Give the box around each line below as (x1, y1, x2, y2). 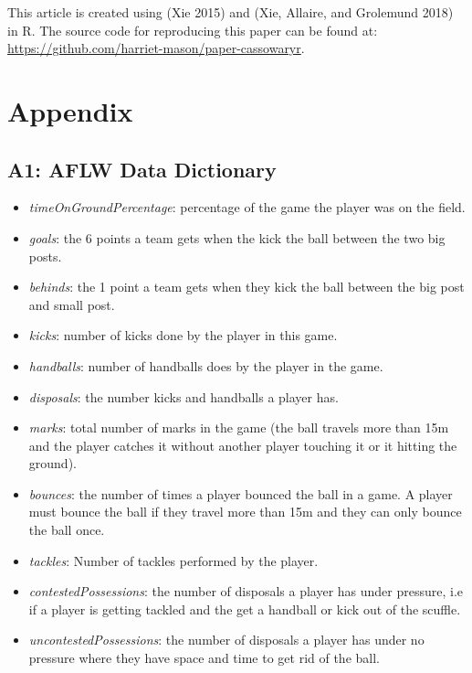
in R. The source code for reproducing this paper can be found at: (7, 20, 378, 39)
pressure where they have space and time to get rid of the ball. (28, 648, 380, 668)
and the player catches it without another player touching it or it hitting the (28, 435, 457, 454)
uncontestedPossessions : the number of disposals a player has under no (28, 630, 425, 649)
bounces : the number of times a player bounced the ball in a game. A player (28, 484, 453, 503)
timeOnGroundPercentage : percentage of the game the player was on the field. (28, 198, 466, 217)
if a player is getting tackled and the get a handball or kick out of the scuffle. (28, 599, 461, 618)
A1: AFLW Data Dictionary (7, 155, 277, 183)
